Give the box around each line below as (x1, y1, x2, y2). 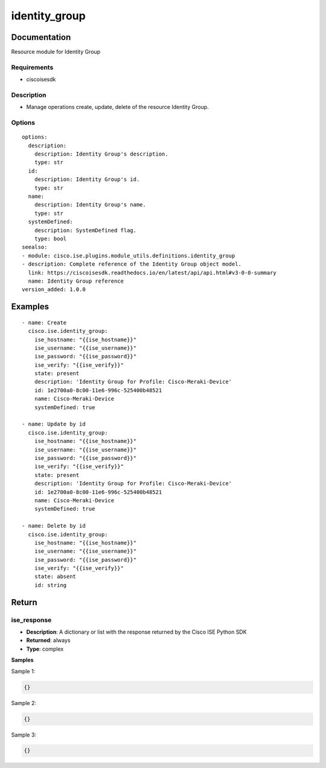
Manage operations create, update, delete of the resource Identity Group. (26, 103, 209, 111)
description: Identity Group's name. (34, 202, 146, 208)
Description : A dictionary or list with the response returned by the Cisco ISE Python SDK (26, 628, 247, 635)
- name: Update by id (22, 421, 86, 428)
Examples (11, 301, 50, 312)
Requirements (11, 63, 54, 71)
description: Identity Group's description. (34, 151, 168, 157)
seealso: (22, 244, 48, 251)
